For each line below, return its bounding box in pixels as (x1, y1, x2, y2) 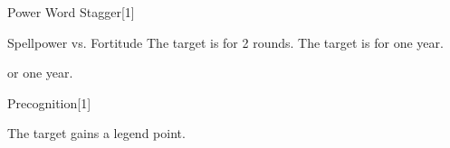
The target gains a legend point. (7, 124, 186, 143)
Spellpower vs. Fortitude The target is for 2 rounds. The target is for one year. (7, 32, 444, 51)
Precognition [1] (7, 93, 91, 112)
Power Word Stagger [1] (7, 3, 135, 21)
